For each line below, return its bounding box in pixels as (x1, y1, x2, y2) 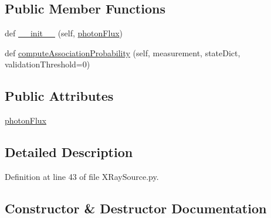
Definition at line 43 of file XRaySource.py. (5, 170, 159, 182)
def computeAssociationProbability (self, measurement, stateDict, (5, 46, 240, 59)
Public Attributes (5, 87, 114, 105)
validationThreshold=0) (5, 58, 90, 70)
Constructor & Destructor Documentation (5, 199, 267, 217)
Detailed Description (5, 143, 133, 161)
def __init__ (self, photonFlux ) (5, 27, 123, 39)
